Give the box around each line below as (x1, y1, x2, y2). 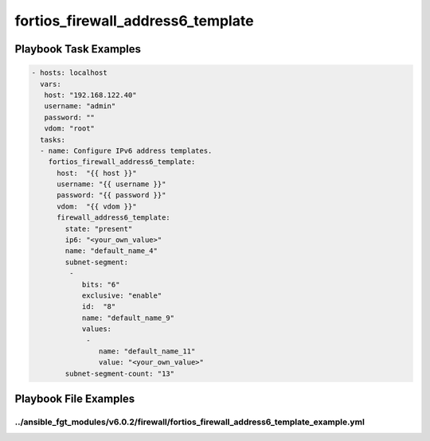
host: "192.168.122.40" (44, 90, 137, 100)
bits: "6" (81, 279, 120, 289)
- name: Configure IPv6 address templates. (40, 146, 213, 155)
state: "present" (64, 224, 133, 233)
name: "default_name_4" (64, 247, 158, 256)
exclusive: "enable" (81, 291, 162, 300)
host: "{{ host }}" (57, 168, 137, 178)
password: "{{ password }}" (57, 191, 166, 200)
